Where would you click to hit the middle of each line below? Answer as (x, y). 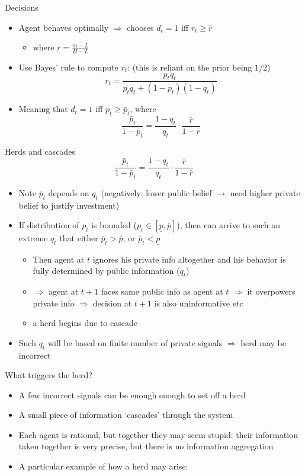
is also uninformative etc (199, 303)
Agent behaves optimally (64, 27)
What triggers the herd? (49, 375)
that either (79, 238)
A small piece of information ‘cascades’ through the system (126, 415)
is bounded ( (114, 225)
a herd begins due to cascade (85, 323)
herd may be (263, 342)
